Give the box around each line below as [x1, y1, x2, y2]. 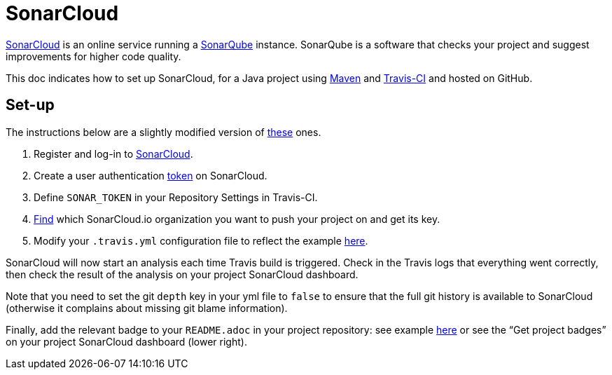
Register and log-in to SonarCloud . [34, 147, 193, 160]
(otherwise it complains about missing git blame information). [6, 301, 288, 314]
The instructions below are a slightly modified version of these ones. [6, 125, 321, 138]
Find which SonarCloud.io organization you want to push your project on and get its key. [34, 212, 440, 225]
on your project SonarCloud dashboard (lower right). [6, 335, 247, 348]
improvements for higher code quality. [6, 50, 181, 62]
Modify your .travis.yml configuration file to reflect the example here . [34, 234, 368, 247]
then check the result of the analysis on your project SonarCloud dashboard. [6, 268, 359, 280]
